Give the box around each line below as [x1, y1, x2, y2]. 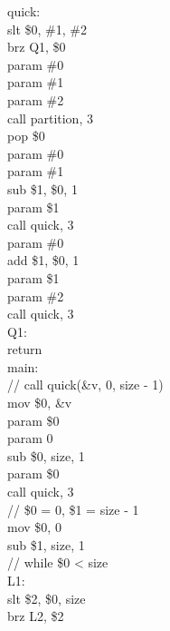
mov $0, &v [7, 393, 72, 412]
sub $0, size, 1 [7, 446, 85, 465]
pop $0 [7, 126, 45, 145]
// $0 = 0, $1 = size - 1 [7, 499, 139, 518]
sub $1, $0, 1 [7, 179, 78, 198]
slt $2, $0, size [7, 588, 86, 607]
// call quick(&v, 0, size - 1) [7, 375, 164, 394]
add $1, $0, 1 [7, 251, 80, 270]
